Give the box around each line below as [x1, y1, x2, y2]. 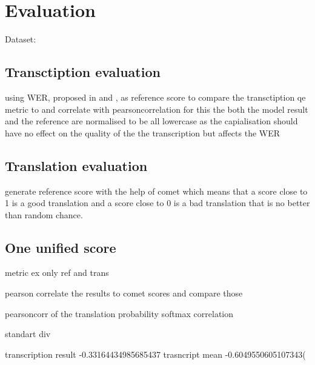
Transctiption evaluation [5, 62, 161, 81]
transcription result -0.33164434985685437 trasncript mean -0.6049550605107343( [5, 347, 306, 360]
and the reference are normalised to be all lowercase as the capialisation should [5, 115, 298, 127]
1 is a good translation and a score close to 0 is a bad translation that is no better [5, 196, 310, 209]
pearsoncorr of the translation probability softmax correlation [5, 307, 234, 320]
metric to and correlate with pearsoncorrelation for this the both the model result [5, 102, 308, 115]
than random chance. [5, 208, 83, 221]
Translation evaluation [5, 156, 148, 175]
